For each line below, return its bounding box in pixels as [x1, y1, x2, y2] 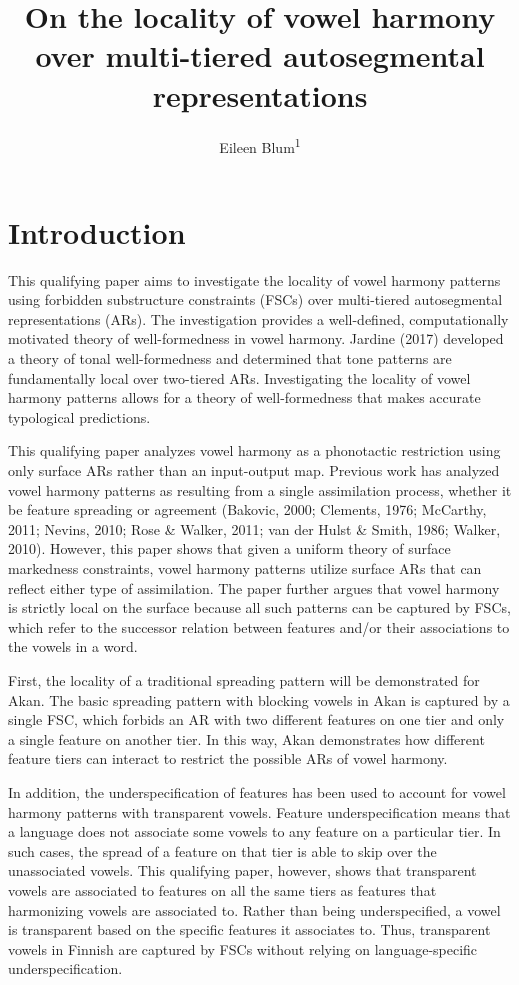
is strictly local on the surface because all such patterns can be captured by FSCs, [8, 597, 511, 618]
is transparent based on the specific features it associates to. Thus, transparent [8, 919, 491, 940]
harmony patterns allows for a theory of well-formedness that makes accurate [8, 387, 481, 408]
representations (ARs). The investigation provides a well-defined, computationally [8, 308, 509, 329]
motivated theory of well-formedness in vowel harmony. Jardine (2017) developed [8, 328, 504, 349]
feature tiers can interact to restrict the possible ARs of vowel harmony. [8, 748, 448, 769]
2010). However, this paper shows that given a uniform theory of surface [8, 538, 451, 559]
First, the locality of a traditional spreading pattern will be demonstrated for [8, 669, 480, 690]
